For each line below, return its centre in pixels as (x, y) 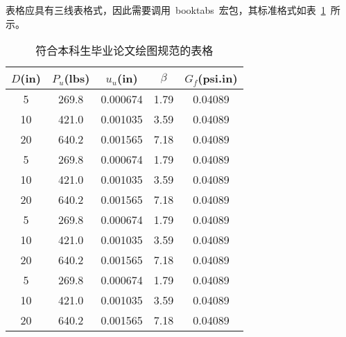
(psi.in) (218, 78)
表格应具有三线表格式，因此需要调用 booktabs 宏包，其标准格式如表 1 (166, 10)
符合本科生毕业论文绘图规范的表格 (124, 51)
